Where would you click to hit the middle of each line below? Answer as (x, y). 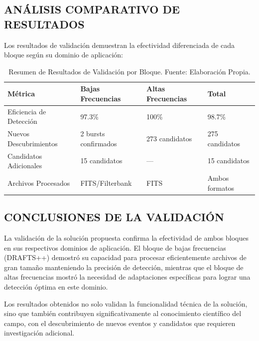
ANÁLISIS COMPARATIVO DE (92, 9)
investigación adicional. (39, 333)
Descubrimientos (33, 143)
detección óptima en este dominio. (56, 286)
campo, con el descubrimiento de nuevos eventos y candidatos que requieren (120, 323)
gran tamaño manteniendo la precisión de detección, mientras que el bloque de (124, 267)
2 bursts (93, 134)
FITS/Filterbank (106, 182)
